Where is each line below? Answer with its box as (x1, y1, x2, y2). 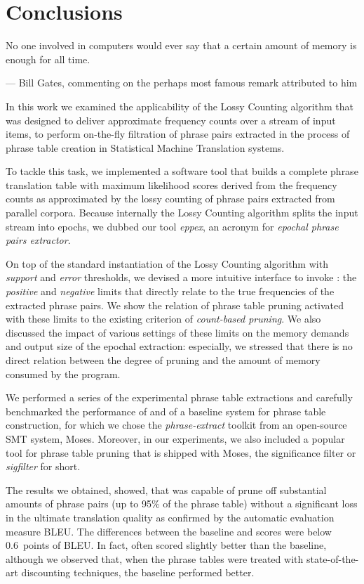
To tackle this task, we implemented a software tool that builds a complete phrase (6, 164, 358, 179)
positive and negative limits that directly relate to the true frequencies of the (6, 284, 335, 299)
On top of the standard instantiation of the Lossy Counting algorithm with (6, 256, 328, 271)
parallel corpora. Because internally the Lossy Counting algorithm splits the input (6, 205, 358, 220)
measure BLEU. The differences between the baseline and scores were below (6, 524, 332, 538)
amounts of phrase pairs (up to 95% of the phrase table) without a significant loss (6, 496, 358, 511)
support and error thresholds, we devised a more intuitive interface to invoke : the (6, 270, 357, 285)
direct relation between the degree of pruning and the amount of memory (6, 353, 321, 367)
